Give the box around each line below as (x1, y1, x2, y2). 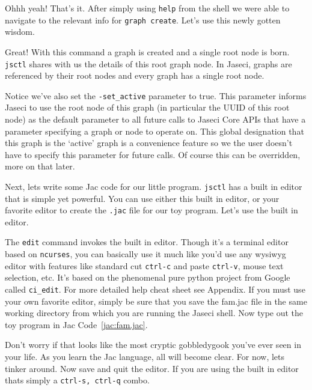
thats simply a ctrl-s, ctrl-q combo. (5, 374, 150, 386)
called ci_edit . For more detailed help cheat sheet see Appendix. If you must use (5, 283, 305, 296)
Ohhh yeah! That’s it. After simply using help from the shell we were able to (5, 2, 290, 14)
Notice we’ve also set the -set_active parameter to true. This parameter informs (5, 89, 307, 102)
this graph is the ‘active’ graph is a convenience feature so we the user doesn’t (5, 136, 293, 149)
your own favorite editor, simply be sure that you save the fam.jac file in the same (5, 294, 307, 307)
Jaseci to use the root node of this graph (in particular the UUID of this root (5, 101, 290, 114)
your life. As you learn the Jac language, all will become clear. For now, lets (5, 350, 285, 363)
